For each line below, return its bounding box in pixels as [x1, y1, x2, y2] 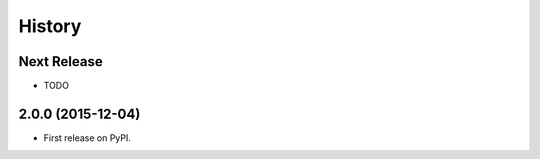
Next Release [18, 53, 104, 70]
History [18, 15, 82, 37]
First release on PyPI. [43, 131, 132, 144]
